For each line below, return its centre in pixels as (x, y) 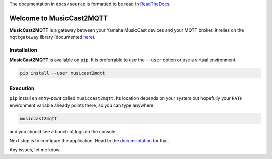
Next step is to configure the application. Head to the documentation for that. (89, 140)
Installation (23, 50)
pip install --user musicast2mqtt (62, 73)
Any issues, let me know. (35, 150)
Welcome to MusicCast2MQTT (59, 18)
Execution (22, 88)
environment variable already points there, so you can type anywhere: (82, 105)
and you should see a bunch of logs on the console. (63, 131)
